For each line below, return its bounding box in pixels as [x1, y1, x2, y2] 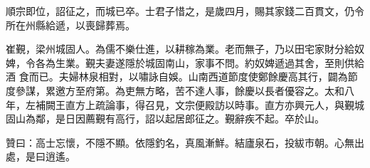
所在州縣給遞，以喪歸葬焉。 [6, 17, 135, 32]
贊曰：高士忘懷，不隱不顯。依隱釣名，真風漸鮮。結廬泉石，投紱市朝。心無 [6, 135, 354, 149]
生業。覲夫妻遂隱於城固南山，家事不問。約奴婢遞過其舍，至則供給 [55, 55, 364, 70]
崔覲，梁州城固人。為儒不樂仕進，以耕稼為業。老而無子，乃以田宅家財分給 [6, 41, 354, 56]
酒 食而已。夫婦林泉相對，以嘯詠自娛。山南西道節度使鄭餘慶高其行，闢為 [6, 69, 348, 84]
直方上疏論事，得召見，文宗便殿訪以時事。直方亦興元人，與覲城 [65, 97, 364, 112]
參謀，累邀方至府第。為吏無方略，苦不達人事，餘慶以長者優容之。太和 [15, 83, 344, 98]
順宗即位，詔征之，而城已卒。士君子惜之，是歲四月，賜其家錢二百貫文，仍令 [6, 4, 364, 18]
